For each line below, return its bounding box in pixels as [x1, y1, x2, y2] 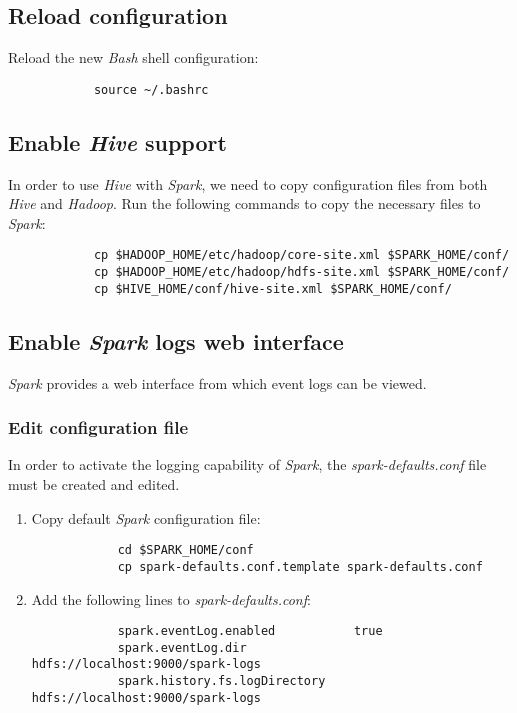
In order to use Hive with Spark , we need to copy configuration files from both [8, 173, 488, 194]
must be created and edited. [8, 474, 180, 495]
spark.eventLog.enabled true [117, 624, 383, 639]
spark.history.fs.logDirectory [117, 674, 326, 689]
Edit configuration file [8, 415, 189, 440]
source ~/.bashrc [93, 82, 209, 97]
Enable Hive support [8, 126, 227, 157]
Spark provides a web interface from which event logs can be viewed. [8, 372, 427, 393]
